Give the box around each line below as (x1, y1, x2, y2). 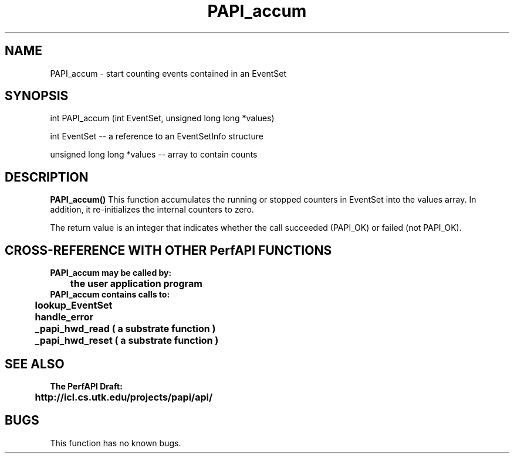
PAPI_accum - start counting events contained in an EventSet (50, 68, 286, 78)
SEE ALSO (5, 356, 65, 371)
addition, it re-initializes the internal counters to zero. (50, 204, 254, 215)
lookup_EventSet (35, 299, 113, 312)
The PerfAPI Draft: (50, 381, 123, 391)
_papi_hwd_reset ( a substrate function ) (35, 334, 219, 347)
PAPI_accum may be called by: (50, 268, 172, 278)
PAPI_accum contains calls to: (50, 289, 170, 300)
